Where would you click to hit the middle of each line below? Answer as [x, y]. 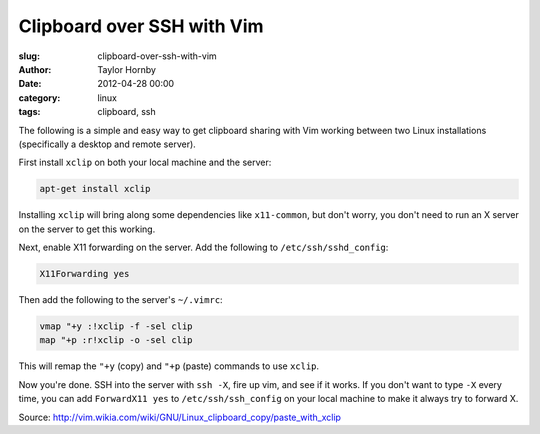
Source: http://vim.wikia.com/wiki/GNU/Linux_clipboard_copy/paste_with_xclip [180, 417]
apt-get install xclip [95, 189]
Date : [30, 84]
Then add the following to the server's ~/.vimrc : [121, 299]
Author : [35, 69]
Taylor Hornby [127, 69]
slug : [29, 56]
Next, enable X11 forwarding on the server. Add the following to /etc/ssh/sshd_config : [203, 247]
